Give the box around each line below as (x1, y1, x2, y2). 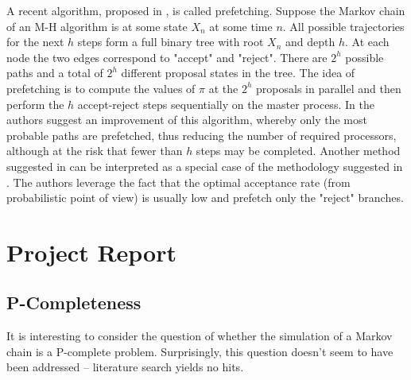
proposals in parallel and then (256, 79, 401, 96)
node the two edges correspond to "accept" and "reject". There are (6, 48, 328, 65)
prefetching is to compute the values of (6, 79, 196, 96)
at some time (209, 17, 273, 34)
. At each (345, 33, 390, 50)
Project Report (6, 235, 177, 268)
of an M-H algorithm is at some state (6, 17, 188, 34)
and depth (285, 33, 335, 50)
